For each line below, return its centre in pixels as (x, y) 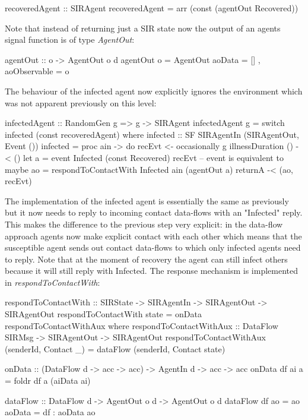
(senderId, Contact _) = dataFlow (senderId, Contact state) (115, 348)
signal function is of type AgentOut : (70, 40)
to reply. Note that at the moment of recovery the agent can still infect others (146, 259)
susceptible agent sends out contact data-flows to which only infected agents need (153, 247)
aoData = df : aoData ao (50, 412)
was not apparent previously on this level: (81, 102)
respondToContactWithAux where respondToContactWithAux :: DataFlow (142, 325)
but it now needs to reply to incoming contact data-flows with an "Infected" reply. (154, 212)
